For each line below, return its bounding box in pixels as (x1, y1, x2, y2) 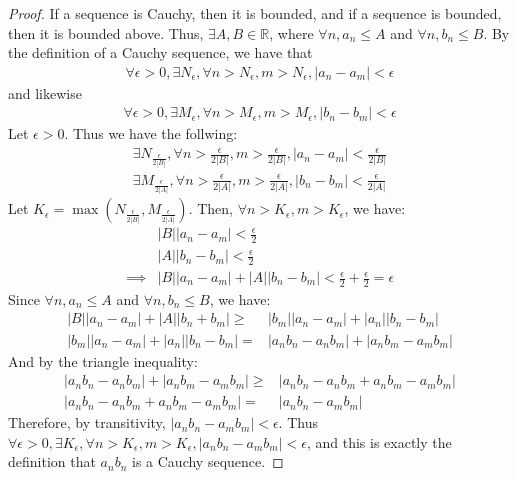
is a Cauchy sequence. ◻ (132, 451, 284, 472)
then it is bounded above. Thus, (8, 22, 204, 43)
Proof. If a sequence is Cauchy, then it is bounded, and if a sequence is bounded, (8, 3, 502, 23)
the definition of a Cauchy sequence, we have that (8, 42, 313, 63)
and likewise (8, 82, 82, 103)
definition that (8, 451, 96, 472)
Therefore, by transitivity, (8, 412, 166, 433)
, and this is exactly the (306, 431, 452, 452)
